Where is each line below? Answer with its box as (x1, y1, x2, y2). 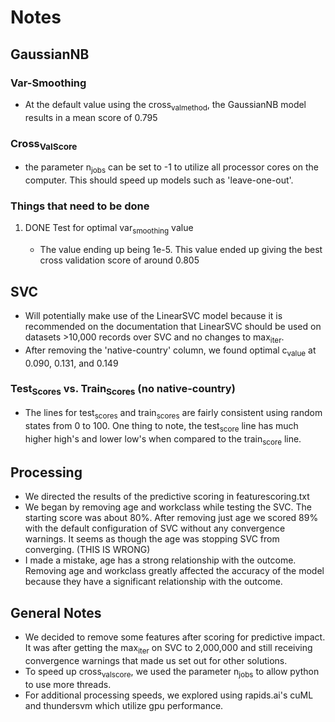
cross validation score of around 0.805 (39, 254, 200, 266)
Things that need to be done (10, 199, 150, 213)
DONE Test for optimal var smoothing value (24, 222, 194, 236)
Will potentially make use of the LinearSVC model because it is (24, 309, 283, 321)
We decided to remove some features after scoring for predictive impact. (24, 631, 326, 643)
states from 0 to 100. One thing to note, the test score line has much (24, 419, 299, 434)
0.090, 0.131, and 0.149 (24, 357, 119, 369)
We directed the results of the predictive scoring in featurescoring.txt (24, 491, 310, 503)
